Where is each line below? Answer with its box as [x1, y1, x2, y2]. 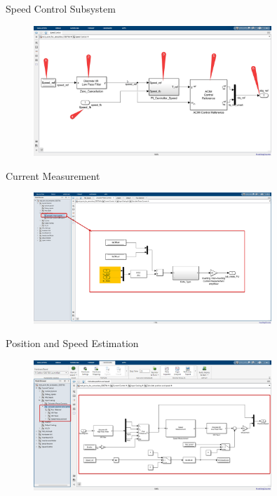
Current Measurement [6, 168, 100, 183]
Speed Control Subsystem [6, 1, 116, 15]
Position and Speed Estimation [6, 336, 139, 351]
